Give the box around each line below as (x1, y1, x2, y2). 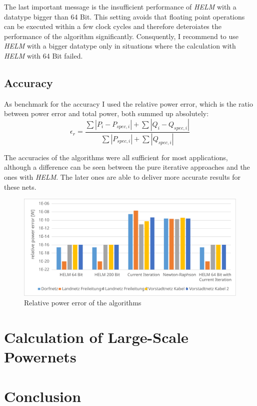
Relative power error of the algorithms (24, 297, 141, 308)
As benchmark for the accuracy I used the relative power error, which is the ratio (4, 98, 253, 109)
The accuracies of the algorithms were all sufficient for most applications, (4, 152, 228, 162)
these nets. (4, 181, 36, 192)
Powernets (4, 346, 76, 367)
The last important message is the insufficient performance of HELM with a (4, 2, 236, 12)
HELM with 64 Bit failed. (4, 50, 83, 61)
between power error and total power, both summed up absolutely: (4, 108, 209, 119)
